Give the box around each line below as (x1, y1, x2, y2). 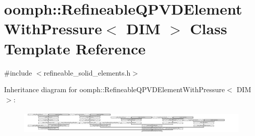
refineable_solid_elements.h (43, 67, 131, 78)
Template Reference (4, 38, 146, 58)
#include (4, 67, 32, 78)
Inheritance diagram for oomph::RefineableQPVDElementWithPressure (4, 84, 225, 95)
